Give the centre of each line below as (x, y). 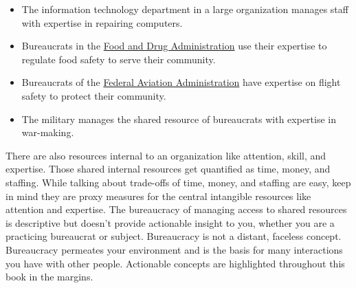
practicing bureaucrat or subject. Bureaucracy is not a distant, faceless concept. (174, 236)
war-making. (48, 132)
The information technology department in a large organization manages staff (185, 9)
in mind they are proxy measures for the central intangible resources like (158, 196)
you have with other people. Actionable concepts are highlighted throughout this (175, 263)
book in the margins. (49, 277)
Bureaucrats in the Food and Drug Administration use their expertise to (174, 46)
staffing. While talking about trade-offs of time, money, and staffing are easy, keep (178, 182)
